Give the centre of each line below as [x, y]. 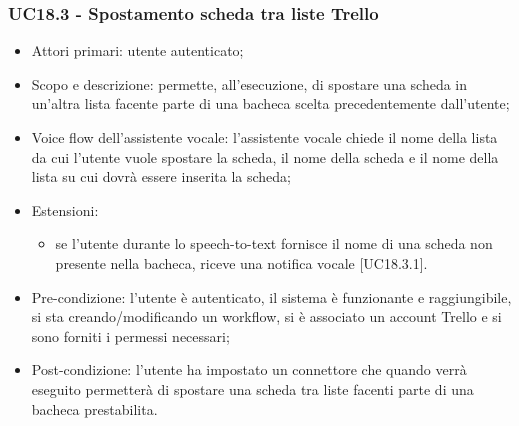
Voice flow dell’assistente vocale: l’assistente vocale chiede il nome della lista [264, 137]
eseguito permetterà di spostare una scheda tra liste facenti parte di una [252, 388]
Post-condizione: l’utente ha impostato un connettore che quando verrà [249, 369]
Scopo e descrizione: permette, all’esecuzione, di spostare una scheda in [249, 83]
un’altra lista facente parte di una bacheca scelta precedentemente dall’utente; [270, 103]
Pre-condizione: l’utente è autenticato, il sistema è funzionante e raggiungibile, [271, 296]
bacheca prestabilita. [94, 408]
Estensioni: [65, 209]
